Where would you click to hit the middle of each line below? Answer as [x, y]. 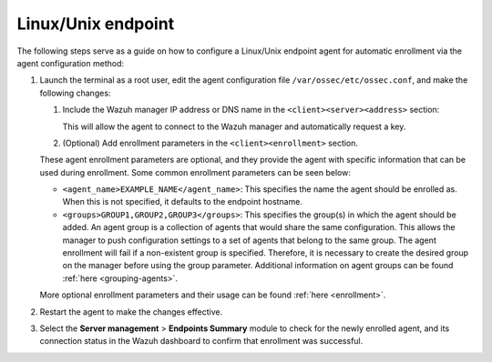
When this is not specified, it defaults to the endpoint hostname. [182, 202]
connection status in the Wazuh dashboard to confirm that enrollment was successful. [201, 341]
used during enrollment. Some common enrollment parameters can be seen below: [195, 172]
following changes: [75, 93]
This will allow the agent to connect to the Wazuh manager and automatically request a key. [234, 126]
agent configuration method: [71, 63]
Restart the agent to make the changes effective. [131, 312]
